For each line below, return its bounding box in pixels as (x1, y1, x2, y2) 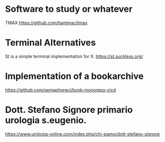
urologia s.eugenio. (5, 115, 87, 126)
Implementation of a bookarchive (5, 71, 144, 82)
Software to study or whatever (5, 3, 133, 15)
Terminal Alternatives (5, 37, 96, 48)
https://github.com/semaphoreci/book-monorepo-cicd (5, 87, 116, 93)
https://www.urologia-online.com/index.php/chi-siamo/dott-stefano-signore (5, 131, 160, 137)
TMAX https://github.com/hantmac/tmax (5, 20, 88, 26)
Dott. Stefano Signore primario (5, 105, 133, 115)
